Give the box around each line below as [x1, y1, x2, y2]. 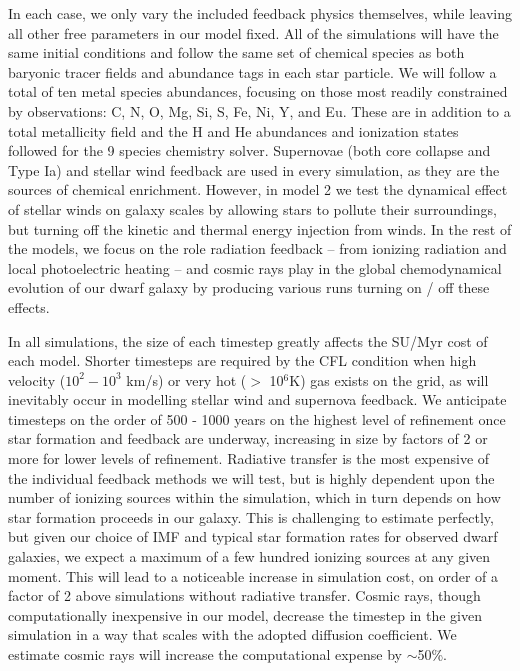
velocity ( [8, 369, 66, 390]
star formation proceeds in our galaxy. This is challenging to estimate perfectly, [8, 506, 494, 527]
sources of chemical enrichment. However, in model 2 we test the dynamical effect [8, 179, 508, 200]
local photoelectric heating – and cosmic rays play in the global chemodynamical [8, 257, 502, 278]
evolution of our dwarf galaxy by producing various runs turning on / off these [8, 277, 490, 298]
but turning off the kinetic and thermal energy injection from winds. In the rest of [8, 218, 512, 239]
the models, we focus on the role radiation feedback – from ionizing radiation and [8, 238, 507, 259]
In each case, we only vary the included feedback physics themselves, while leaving [8, 3, 512, 23]
